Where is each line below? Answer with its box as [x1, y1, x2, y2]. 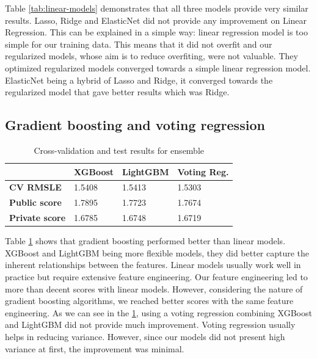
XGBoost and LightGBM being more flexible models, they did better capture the [5, 246, 310, 259]
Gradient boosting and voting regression [5, 115, 265, 134]
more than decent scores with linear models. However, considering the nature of [5, 282, 303, 295]
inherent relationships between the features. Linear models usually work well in [5, 258, 301, 271]
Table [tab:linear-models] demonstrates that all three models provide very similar [5, 2, 308, 14]
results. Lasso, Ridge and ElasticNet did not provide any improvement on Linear [5, 13, 307, 26]
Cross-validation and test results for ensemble [34, 143, 205, 156]
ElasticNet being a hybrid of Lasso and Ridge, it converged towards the [5, 73, 273, 86]
